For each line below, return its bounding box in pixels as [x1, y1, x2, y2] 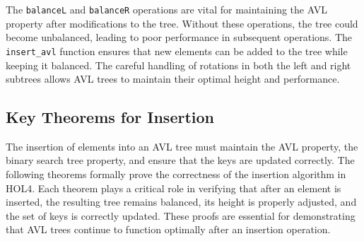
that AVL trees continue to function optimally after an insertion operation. [6, 222, 331, 237]
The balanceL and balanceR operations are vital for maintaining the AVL [6, 2, 327, 16]
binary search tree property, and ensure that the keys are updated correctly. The [6, 153, 355, 167]
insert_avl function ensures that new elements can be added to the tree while [6, 43, 348, 58]
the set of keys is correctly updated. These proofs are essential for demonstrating [6, 208, 356, 223]
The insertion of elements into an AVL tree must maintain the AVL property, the [6, 139, 358, 153]
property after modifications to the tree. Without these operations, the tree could [6, 16, 358, 30]
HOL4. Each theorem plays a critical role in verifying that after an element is [6, 180, 341, 195]
